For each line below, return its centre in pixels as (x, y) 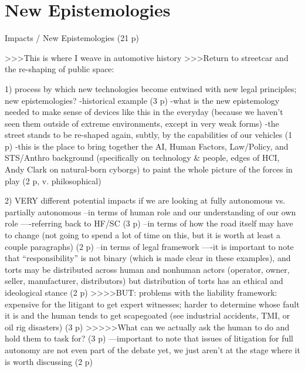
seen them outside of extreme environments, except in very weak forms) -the (142, 123)
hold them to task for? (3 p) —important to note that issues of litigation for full (149, 338)
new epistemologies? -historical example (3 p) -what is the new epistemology (142, 100)
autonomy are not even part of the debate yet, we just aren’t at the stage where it (152, 349)
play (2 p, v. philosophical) (53, 180)
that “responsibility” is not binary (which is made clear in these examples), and (148, 258)
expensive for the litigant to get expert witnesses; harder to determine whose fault (152, 304)
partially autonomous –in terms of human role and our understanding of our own (150, 212)
